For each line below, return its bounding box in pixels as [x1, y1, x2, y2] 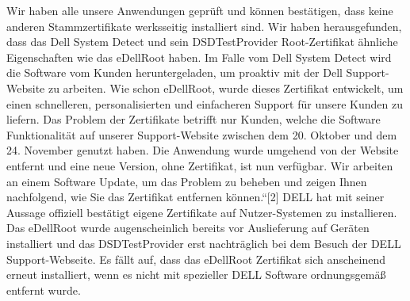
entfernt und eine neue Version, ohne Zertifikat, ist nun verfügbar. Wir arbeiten [6, 157, 393, 173]
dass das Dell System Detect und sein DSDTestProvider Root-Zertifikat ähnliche [6, 33, 398, 50]
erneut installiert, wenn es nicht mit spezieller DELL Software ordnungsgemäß [6, 266, 386, 283]
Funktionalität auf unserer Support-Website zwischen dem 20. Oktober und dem [6, 126, 397, 143]
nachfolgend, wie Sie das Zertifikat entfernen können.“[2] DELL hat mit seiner [6, 189, 385, 205]
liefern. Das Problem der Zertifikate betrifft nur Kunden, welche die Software [6, 111, 381, 128]
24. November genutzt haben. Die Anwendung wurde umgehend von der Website [6, 142, 399, 158]
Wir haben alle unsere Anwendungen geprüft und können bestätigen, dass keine [6, 2, 393, 18]
